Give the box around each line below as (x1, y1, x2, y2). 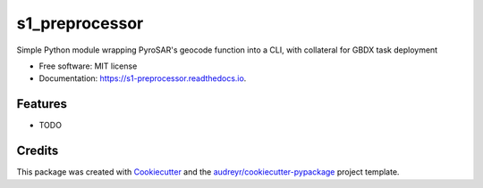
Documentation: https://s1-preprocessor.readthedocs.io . (38, 73, 247, 84)
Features (16, 96, 67, 111)
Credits (16, 143, 59, 159)
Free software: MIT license (38, 61, 138, 71)
